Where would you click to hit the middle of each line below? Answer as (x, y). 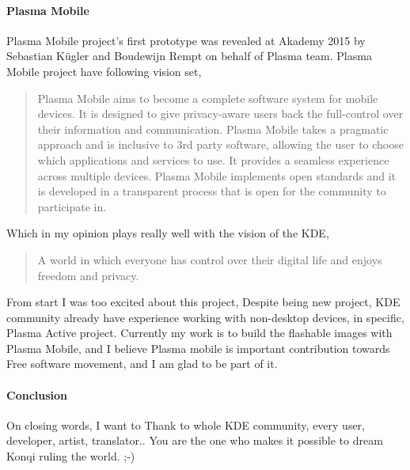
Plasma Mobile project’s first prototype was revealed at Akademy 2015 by (186, 40)
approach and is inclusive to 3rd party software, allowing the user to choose (220, 144)
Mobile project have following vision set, (104, 71)
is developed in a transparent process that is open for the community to (212, 191)
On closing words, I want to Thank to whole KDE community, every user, (186, 425)
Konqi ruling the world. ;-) (71, 456)
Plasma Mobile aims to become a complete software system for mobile (208, 98)
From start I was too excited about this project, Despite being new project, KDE (203, 302)
